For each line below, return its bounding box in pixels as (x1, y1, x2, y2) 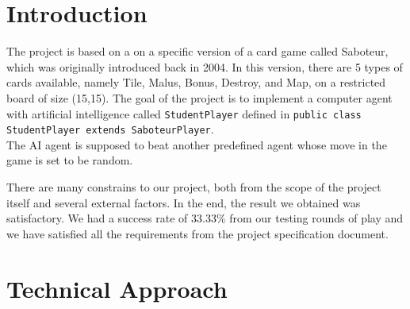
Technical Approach (6, 272, 228, 304)
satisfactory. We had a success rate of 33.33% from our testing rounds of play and (6, 210, 404, 226)
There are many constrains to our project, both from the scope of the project (6, 179, 381, 195)
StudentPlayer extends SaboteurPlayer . (6, 121, 214, 137)
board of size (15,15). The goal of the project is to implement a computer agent (6, 89, 393, 106)
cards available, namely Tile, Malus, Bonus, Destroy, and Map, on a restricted (6, 74, 386, 91)
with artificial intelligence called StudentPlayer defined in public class (6, 105, 362, 122)
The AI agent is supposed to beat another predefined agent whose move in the (6, 136, 387, 153)
